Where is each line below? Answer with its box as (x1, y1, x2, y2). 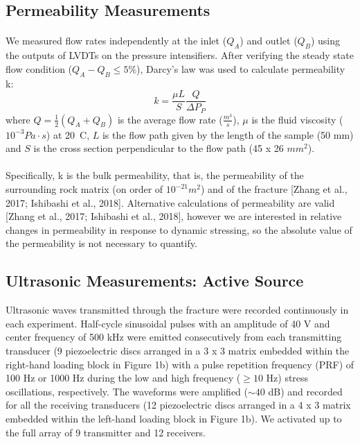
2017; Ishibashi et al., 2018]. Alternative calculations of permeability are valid (6, 195, 335, 210)
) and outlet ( (240, 33, 298, 48)
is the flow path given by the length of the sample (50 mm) (102, 127, 354, 142)
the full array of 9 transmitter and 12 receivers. (6, 425, 206, 439)
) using (310, 33, 340, 48)
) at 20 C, (46, 127, 90, 142)
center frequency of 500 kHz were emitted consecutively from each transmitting (6, 330, 342, 344)
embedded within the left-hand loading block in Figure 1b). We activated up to (6, 411, 342, 425)
